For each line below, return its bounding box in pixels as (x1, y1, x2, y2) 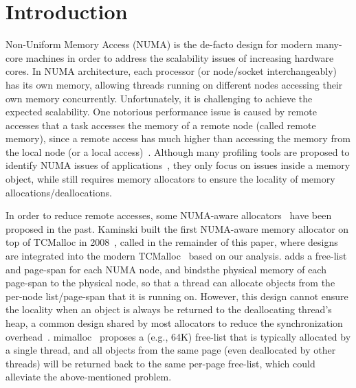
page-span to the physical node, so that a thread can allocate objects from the (5, 275, 335, 290)
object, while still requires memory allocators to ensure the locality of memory (5, 172, 335, 186)
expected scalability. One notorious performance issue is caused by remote (5, 104, 317, 119)
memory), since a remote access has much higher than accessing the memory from (5, 131, 351, 146)
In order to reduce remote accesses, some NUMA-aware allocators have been (5, 208, 332, 222)
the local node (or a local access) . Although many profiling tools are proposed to (5, 144, 350, 159)
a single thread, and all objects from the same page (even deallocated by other (5, 343, 336, 357)
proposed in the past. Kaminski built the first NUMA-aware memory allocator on (5, 221, 349, 236)
